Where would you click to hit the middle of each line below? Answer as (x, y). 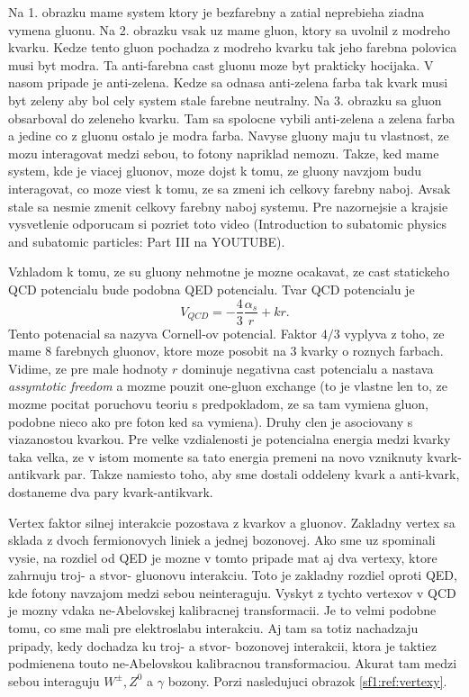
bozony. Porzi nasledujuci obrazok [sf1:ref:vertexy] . (307, 680)
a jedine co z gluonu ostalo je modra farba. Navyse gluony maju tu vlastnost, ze (229, 136)
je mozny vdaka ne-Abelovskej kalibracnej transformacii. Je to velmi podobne (222, 610)
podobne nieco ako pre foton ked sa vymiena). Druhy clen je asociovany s (211, 421)
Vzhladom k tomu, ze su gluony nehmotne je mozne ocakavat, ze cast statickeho (229, 272)
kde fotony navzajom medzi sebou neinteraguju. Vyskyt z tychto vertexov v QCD (232, 592)
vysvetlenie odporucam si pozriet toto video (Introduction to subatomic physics (228, 224)
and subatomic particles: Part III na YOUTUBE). (147, 241)
